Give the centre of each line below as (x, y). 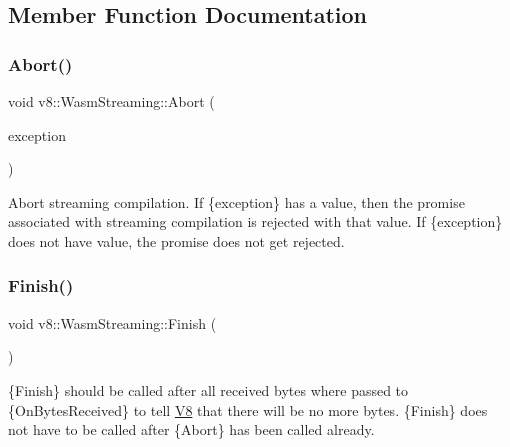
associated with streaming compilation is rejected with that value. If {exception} (255, 221)
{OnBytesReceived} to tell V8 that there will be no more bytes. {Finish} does (248, 409)
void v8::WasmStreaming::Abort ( (111, 101)
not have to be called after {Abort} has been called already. (191, 429)
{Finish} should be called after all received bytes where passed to (208, 389)
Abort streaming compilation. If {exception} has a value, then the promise (236, 201)
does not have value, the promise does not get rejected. (176, 240)
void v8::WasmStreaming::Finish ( (112, 322)
